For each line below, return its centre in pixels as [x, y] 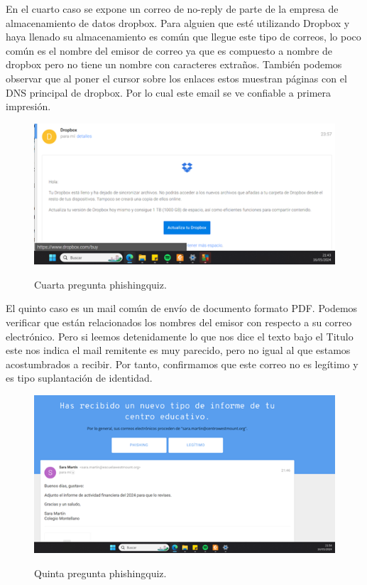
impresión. [28, 106]
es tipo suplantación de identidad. [79, 378]
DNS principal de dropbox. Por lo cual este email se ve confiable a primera [169, 92]
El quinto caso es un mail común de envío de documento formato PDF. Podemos [182, 308]
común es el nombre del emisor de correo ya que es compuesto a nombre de [169, 50]
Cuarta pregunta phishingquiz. [100, 284]
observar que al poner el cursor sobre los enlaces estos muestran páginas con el [176, 78]
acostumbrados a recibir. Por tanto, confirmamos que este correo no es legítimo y [182, 364]
